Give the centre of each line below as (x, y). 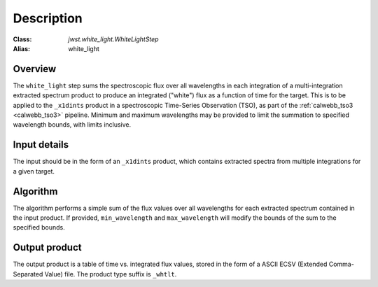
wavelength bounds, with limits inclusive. (72, 125)
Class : (22, 39)
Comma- (342, 264)
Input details (41, 145)
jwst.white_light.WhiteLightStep (113, 39)
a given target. (34, 171)
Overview (35, 69)
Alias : (22, 48)
